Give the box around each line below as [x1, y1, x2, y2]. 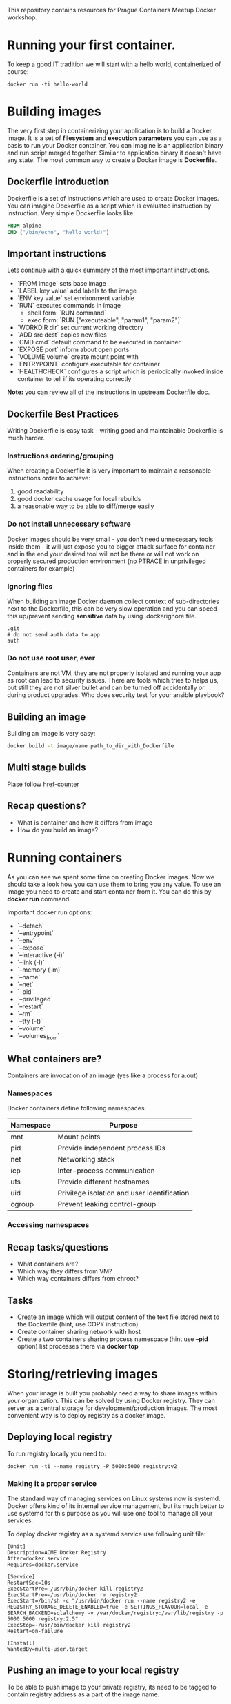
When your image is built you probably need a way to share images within [7, 1389, 217, 1397]
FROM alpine [7, 222, 41, 229]
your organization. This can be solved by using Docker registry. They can [7, 1396, 215, 1404]
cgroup [10, 1199, 34, 1209]
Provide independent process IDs [57, 1144, 165, 1153]
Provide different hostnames [57, 1177, 150, 1186]
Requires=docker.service [7, 1561, 79, 1568]
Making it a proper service [7, 1478, 97, 1488]
